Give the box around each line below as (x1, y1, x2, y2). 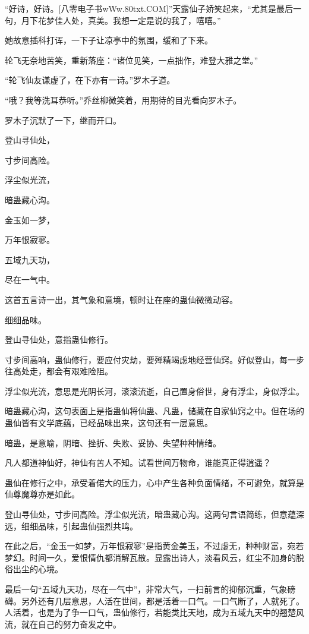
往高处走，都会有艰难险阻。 (5, 365, 113, 377)
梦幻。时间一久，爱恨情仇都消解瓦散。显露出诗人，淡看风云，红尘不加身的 (5, 551, 296, 563)
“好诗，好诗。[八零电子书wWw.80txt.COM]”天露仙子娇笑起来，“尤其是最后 (5, 2, 293, 14)
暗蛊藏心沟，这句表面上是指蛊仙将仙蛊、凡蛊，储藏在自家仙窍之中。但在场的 (5, 405, 304, 417)
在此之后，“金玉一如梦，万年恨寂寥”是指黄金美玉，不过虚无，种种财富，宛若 (5, 540, 304, 552)
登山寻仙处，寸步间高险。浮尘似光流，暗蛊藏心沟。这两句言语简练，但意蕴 (5, 508, 296, 521)
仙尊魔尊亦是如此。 (5, 488, 80, 500)
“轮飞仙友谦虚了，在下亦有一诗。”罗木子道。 (5, 74, 175, 86)
